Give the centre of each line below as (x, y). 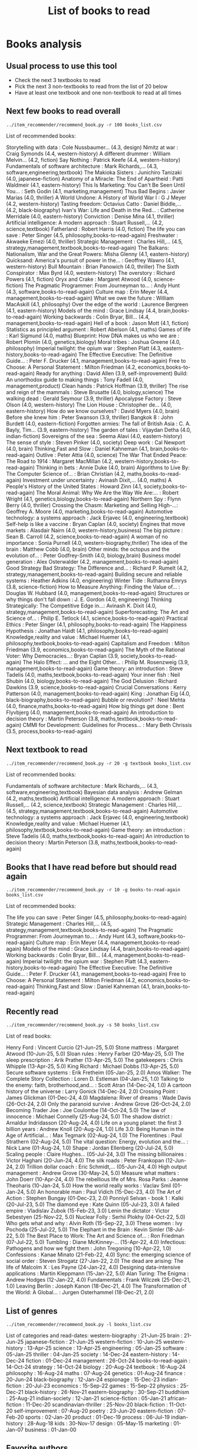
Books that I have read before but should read (91, 867)
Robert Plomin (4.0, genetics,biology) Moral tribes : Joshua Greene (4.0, (93, 342)
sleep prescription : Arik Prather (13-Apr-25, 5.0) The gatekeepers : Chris (95, 1060)
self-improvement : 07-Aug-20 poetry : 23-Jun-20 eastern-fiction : (95, 1411)
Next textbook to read (47, 750)
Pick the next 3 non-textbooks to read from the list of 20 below (91, 86)
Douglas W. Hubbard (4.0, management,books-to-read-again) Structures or (98, 593)
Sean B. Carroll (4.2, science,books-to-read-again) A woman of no (87, 537)
